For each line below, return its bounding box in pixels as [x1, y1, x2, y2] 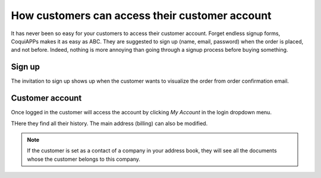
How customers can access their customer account [11, 9, 272, 22]
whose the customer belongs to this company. [27, 155, 141, 163]
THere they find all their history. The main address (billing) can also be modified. [11, 120, 208, 127]
